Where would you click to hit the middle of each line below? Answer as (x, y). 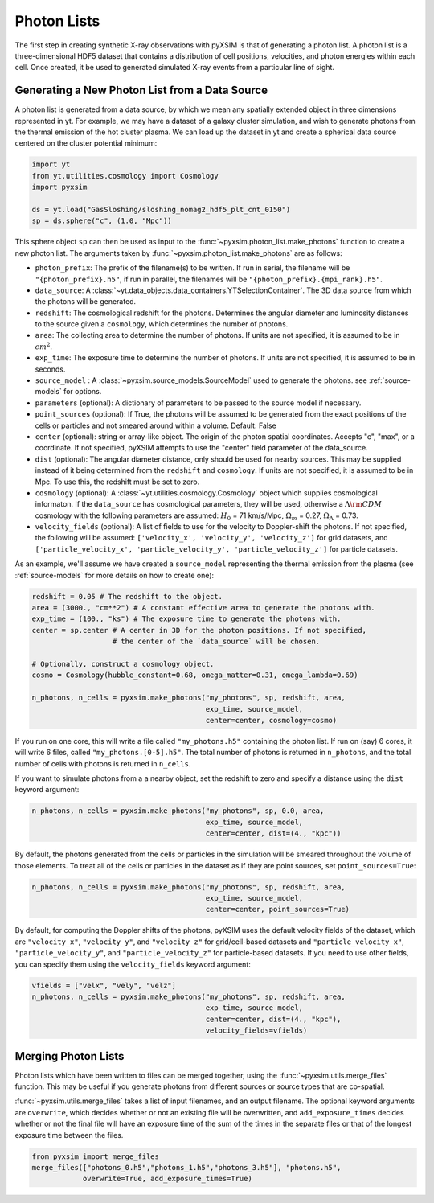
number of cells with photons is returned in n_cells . (103, 763)
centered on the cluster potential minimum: (86, 143)
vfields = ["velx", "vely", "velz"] (104, 985)
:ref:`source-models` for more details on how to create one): (115, 575)
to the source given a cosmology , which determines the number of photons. (162, 324)
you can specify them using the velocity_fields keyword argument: (133, 964)
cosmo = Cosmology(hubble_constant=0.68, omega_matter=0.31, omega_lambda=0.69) (195, 675)
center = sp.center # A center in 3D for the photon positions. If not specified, (199, 630)
